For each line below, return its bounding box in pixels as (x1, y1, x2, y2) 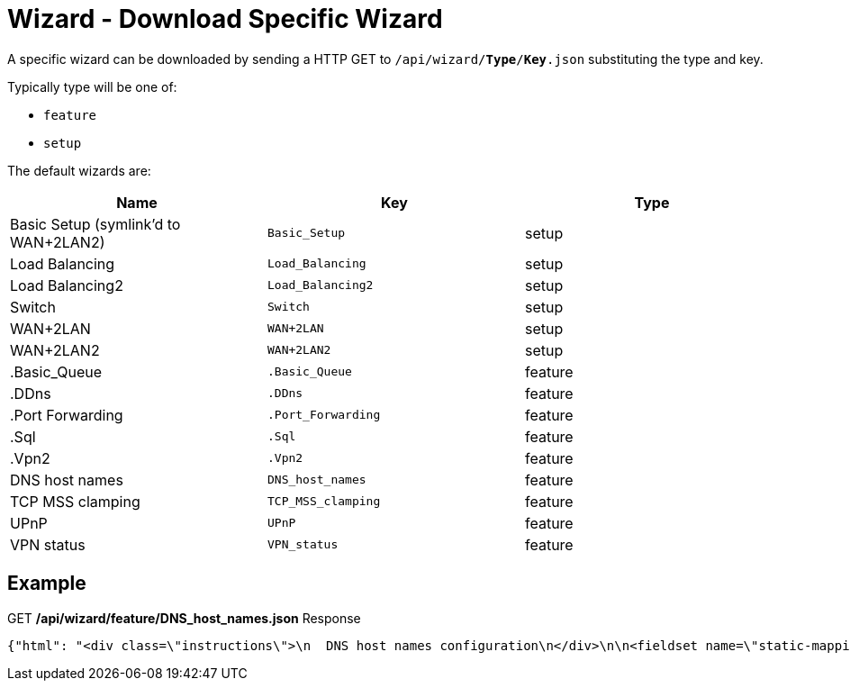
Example (7, 572, 86, 595)
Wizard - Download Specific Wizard (7, 4, 443, 34)
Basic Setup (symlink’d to (10, 214, 181, 233)
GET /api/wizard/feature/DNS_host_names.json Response (7, 610, 361, 626)
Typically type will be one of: (7, 78, 177, 95)
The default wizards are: (7, 162, 151, 178)
